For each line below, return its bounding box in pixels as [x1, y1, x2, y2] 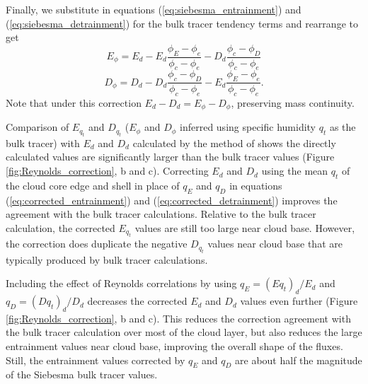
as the [329, 120, 356, 134]
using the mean [261, 163, 328, 178]
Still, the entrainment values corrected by [6, 352, 185, 367]
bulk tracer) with [6, 135, 80, 150]
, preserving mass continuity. [231, 95, 355, 110]
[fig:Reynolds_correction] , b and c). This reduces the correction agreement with [6, 310, 351, 325]
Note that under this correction [6, 95, 142, 110]
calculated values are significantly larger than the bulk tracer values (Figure [6, 149, 335, 164]
